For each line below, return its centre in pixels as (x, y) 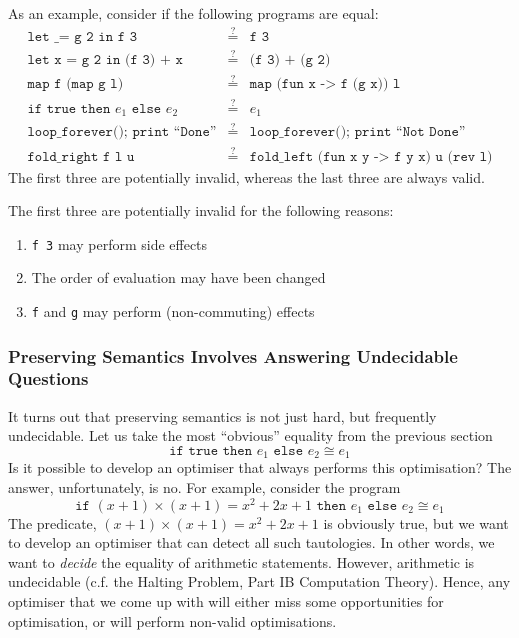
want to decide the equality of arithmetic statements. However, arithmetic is (241, 561)
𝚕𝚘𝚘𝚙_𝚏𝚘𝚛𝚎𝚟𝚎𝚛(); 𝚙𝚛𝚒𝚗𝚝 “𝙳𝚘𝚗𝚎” (122, 132)
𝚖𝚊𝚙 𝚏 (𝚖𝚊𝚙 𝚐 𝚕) (75, 84)
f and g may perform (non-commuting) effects (173, 310)
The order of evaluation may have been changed (178, 277)
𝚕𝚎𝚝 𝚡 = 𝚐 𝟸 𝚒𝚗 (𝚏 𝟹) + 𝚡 (105, 60)
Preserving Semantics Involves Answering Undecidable (233, 355)
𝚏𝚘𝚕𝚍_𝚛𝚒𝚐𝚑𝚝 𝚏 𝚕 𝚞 (81, 156)
